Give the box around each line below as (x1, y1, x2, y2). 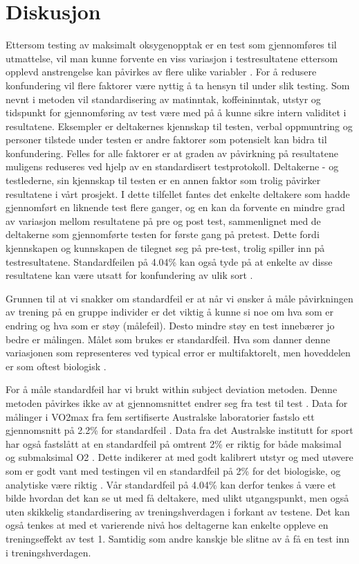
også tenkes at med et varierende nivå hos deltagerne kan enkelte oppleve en (6, 518, 329, 532)
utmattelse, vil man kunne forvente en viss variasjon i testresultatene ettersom (6, 51, 338, 65)
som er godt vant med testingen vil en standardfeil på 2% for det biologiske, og (6, 463, 341, 477)
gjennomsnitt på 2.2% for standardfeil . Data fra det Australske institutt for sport (6, 423, 353, 437)
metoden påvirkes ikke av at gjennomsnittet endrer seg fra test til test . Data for (6, 395, 348, 410)
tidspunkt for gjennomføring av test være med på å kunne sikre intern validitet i (6, 105, 347, 120)
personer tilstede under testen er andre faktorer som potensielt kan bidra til (6, 132, 327, 147)
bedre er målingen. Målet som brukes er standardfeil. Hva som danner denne (6, 331, 331, 346)
